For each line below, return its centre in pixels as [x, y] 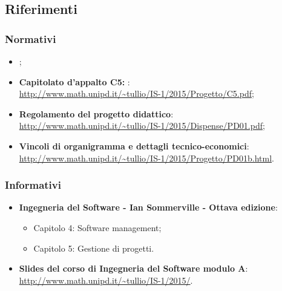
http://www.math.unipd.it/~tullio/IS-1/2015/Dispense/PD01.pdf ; [142, 126]
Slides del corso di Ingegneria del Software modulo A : [133, 268]
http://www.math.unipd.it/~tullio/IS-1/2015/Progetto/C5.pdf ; [136, 93]
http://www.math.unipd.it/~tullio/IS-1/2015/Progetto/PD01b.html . [146, 158]
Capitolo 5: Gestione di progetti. [94, 248]
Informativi [33, 185]
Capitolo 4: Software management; [97, 227]
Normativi [31, 38]
